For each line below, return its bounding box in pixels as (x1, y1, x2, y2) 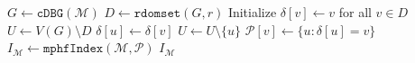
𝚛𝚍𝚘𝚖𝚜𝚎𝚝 (134, 7, 181, 20)
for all (338, 3, 372, 21)
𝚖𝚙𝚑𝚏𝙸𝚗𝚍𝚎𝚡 (42, 42, 104, 56)
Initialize (227, 3, 277, 21)
